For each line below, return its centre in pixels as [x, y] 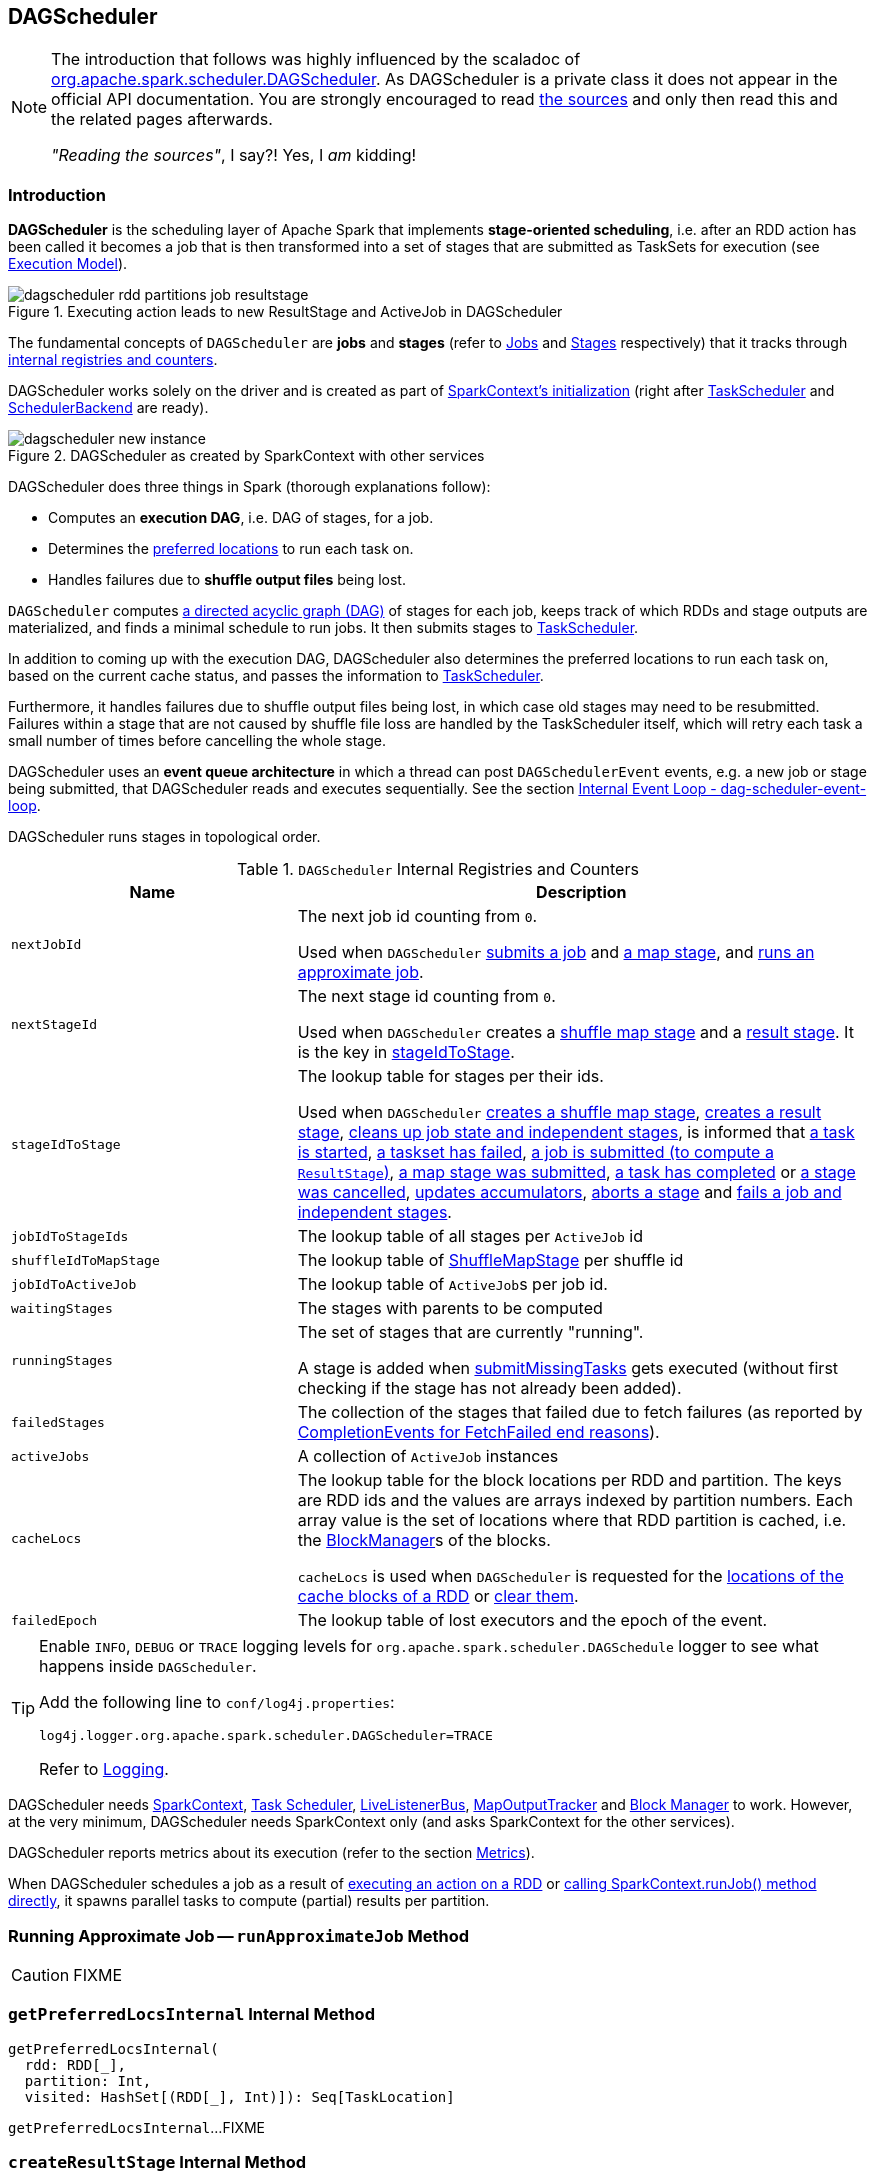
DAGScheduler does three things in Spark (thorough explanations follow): [249, 487]
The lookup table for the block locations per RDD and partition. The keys [569, 1480]
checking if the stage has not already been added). [489, 1388]
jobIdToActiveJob [74, 1284]
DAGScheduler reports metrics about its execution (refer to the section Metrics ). [271, 1853]
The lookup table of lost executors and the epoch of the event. [532, 1620]
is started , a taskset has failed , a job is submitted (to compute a [535, 1152]
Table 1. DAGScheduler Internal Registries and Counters [438, 869]
